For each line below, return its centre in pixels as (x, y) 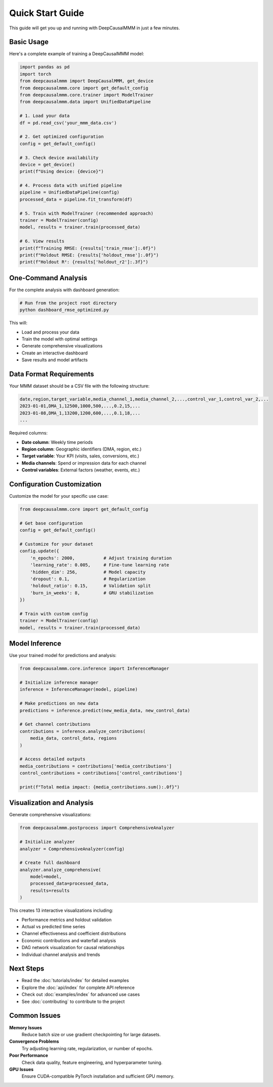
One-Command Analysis (48, 278)
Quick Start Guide (47, 13)
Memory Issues (26, 1027)
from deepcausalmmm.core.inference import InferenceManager (94, 669)
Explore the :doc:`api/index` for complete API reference (78, 987)
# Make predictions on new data (59, 704)
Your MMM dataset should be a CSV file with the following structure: (79, 386)
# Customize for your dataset (56, 544)
